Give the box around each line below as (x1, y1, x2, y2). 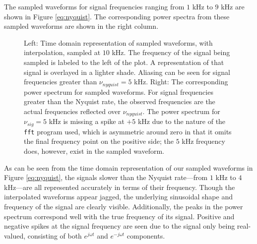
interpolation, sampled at (24, 47, 101, 58)
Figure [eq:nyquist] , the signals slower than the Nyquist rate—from (4, 172, 208, 183)
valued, (4, 230, 26, 241)
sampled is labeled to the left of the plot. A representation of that (24, 57, 224, 67)
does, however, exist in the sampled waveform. (24, 145, 164, 156)
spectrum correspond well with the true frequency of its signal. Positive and (4, 211, 235, 221)
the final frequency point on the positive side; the (24, 136, 174, 146)
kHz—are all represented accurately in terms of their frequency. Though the (4, 182, 235, 192)
